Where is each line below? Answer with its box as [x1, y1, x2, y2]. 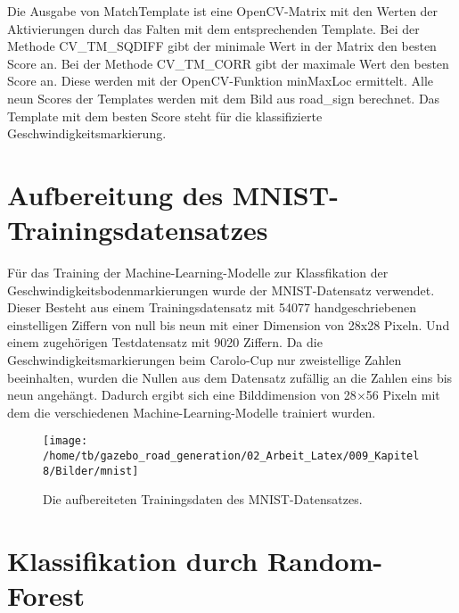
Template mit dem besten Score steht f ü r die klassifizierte [7, 106, 323, 125]
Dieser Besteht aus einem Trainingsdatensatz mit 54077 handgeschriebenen [7, 298, 417, 317]
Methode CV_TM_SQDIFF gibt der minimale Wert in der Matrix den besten [7, 37, 437, 55]
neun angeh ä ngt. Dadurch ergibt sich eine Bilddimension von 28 [7, 385, 357, 404]
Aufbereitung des [7, 176, 224, 212]
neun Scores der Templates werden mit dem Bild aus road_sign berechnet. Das [7, 88, 440, 107]
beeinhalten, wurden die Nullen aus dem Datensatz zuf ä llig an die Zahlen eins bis [7, 368, 453, 386]
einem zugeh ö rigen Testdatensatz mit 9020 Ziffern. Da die [7, 333, 323, 352]
